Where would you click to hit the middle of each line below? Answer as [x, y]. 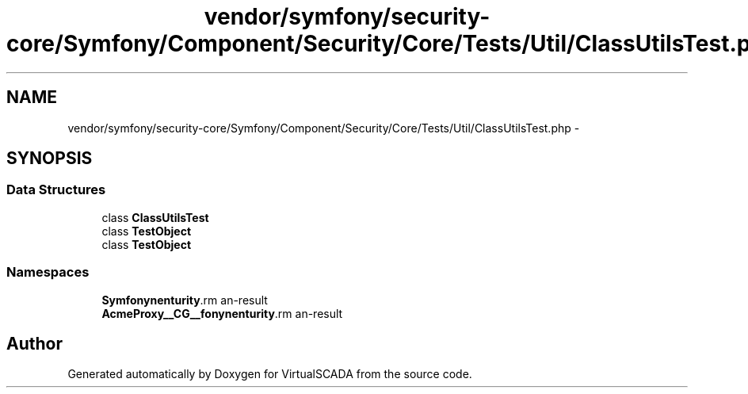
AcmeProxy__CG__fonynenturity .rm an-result [222, 313]
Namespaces [48, 272]
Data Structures [56, 190]
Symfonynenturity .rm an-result [185, 300]
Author [34, 343]
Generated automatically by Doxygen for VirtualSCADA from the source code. [270, 374]
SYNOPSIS [50, 159]
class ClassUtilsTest [155, 217]
